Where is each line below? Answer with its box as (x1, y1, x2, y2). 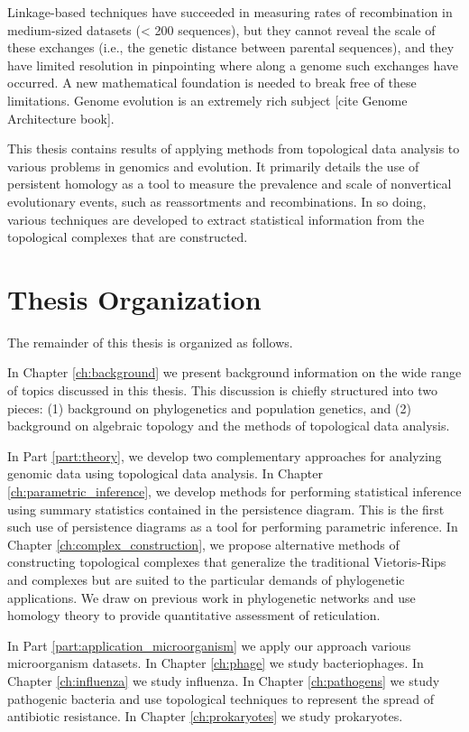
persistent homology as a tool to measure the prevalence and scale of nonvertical (7, 174, 452, 193)
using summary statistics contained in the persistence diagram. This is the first (7, 499, 445, 518)
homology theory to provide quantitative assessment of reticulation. (7, 606, 381, 625)
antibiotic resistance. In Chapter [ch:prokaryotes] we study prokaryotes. (7, 707, 403, 726)
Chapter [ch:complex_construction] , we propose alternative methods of (7, 534, 400, 553)
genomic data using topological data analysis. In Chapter (7, 464, 323, 483)
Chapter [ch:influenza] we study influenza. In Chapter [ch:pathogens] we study (7, 671, 440, 690)
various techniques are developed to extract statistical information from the (7, 209, 425, 228)
